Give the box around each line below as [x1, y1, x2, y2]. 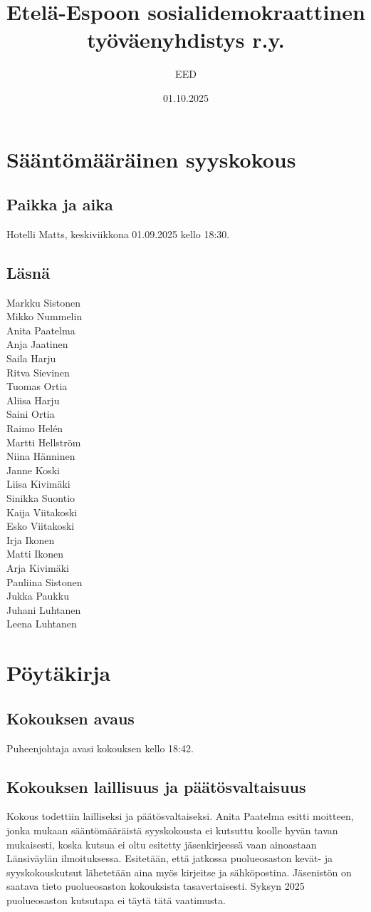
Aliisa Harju [6, 392, 60, 407]
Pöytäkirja [6, 658, 111, 687]
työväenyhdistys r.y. [87, 25, 285, 54]
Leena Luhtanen [6, 616, 77, 631]
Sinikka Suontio [6, 491, 75, 505]
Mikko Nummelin [6, 309, 83, 324]
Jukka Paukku [6, 588, 69, 603]
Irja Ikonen [6, 532, 55, 547]
